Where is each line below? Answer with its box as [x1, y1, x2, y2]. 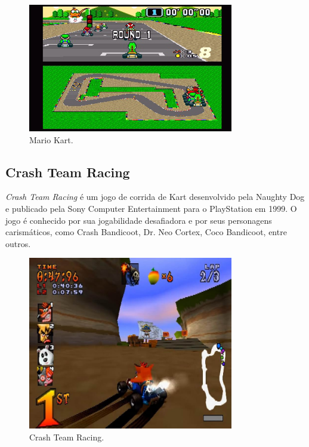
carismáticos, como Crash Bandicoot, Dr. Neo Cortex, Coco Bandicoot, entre [5, 226, 287, 238]
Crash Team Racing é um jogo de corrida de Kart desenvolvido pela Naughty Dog [5, 190, 305, 203]
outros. [5, 237, 31, 249]
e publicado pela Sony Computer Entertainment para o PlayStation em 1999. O [5, 202, 297, 214]
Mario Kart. [29, 133, 73, 146]
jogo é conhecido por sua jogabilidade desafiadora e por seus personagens [5, 214, 272, 226]
